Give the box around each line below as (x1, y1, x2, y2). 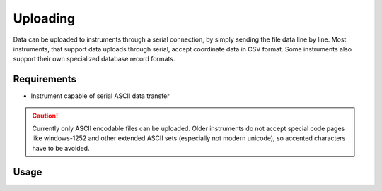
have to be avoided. (32, 144, 90, 152)
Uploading (13, 11, 76, 26)
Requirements (13, 73, 77, 85)
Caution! (32, 111, 59, 120)
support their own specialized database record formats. (13, 55, 175, 63)
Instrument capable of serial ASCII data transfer (30, 92, 170, 100)
